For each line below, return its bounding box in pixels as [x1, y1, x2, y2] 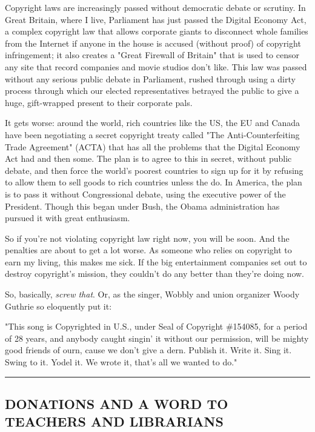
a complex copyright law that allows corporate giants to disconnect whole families [5, 25, 308, 38]
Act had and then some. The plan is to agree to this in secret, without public [5, 152, 292, 165]
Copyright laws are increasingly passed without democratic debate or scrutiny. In [5, 1, 306, 13]
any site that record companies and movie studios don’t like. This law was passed [5, 60, 307, 73]
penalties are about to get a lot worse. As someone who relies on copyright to [5, 244, 292, 256]
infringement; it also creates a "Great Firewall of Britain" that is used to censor [5, 48, 299, 61]
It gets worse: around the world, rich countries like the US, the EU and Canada [5, 116, 300, 129]
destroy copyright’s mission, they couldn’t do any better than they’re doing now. [5, 267, 305, 280]
